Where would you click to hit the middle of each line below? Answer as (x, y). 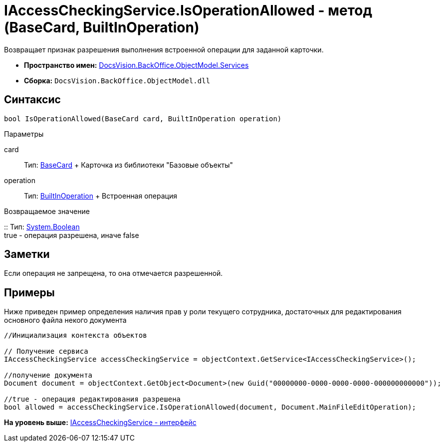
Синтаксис (32, 100)
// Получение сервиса (46, 351)
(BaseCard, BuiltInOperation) (102, 27)
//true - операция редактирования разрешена (93, 399)
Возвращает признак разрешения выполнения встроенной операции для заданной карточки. (164, 49)
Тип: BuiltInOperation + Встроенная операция (101, 196)
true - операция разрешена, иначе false (72, 235)
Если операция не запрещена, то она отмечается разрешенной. (113, 273)
